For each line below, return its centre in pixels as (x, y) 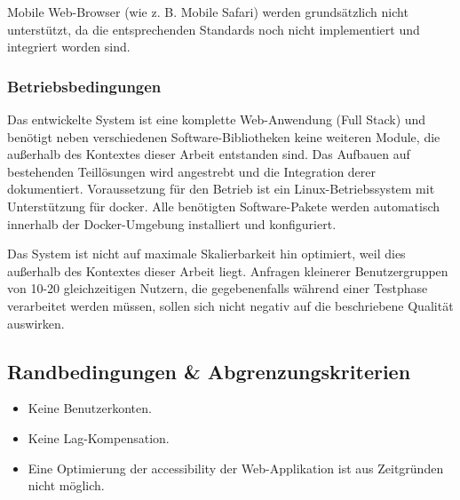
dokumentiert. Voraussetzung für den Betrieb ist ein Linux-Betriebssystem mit (221, 189)
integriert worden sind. (69, 47)
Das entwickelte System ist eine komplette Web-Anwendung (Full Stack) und (217, 119)
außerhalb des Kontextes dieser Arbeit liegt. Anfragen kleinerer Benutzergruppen (228, 270)
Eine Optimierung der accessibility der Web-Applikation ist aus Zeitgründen (236, 468)
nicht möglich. (66, 485)
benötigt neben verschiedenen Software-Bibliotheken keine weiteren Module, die (224, 136)
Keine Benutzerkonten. (90, 408)
